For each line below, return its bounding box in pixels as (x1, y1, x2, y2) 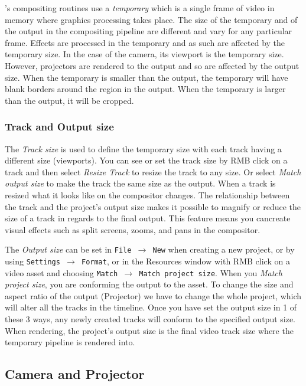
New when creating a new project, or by (152, 243, 295, 256)
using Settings (5, 254, 60, 267)
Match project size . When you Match (139, 266, 282, 279)
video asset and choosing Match (5, 266, 118, 279)
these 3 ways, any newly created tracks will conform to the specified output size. (5, 313, 295, 325)
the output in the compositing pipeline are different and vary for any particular (5, 25, 292, 37)
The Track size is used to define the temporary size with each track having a (5, 142, 282, 155)
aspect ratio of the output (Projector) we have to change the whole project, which (5, 289, 302, 302)
